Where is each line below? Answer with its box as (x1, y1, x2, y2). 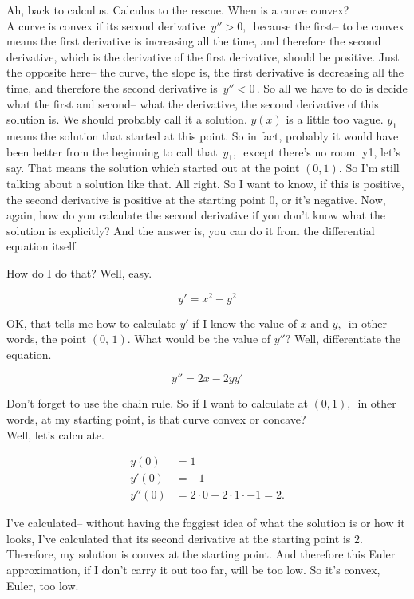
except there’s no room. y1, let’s (243, 143, 400, 160)
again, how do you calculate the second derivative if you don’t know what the (6, 207, 385, 223)
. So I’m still (338, 160, 400, 176)
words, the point (6, 330, 87, 347)
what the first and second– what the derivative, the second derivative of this (6, 95, 379, 112)
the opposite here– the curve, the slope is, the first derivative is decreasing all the (6, 64, 404, 81)
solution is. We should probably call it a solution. (6, 111, 247, 128)
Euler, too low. (6, 577, 79, 593)
